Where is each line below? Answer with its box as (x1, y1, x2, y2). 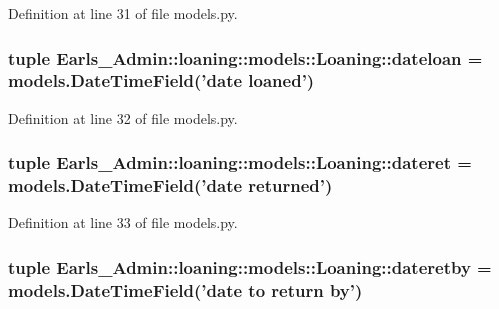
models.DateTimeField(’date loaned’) (8, 68, 315, 93)
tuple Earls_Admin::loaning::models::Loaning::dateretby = (8, 254, 492, 279)
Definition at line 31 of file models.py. (8, 3, 238, 23)
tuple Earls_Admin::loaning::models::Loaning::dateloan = (8, 45, 483, 70)
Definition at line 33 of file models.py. (8, 212, 238, 233)
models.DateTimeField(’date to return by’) (8, 277, 363, 302)
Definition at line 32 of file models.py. (8, 107, 238, 128)
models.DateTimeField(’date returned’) (8, 173, 333, 198)
